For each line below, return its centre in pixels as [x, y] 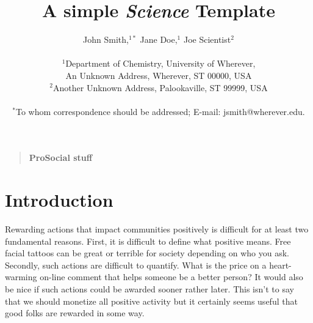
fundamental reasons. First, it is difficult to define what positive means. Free [148, 241]
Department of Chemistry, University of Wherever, [160, 63]
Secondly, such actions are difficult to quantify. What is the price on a [136, 265]
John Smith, [106, 39]
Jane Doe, [159, 39]
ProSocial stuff [61, 158]
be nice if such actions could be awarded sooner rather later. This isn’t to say [149, 288]
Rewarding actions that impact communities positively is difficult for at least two [157, 229]
